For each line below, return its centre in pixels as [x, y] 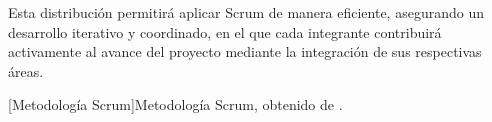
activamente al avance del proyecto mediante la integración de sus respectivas [245, 51]
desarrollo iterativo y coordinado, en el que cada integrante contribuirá [225, 31]
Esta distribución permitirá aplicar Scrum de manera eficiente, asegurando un [246, 12]
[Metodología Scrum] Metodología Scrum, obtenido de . [175, 104]
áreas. [26, 70]
